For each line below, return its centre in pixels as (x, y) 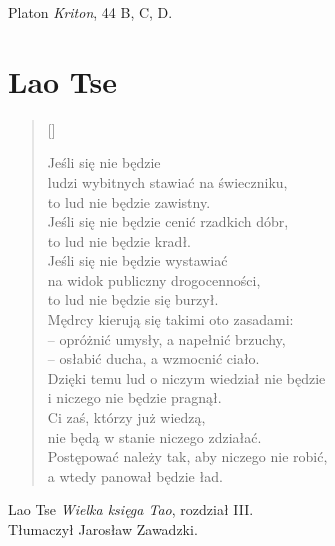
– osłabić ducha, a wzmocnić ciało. (153, 358)
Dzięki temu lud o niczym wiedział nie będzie (186, 377)
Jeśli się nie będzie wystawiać (137, 260)
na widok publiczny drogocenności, (154, 279)
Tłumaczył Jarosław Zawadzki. (103, 529)
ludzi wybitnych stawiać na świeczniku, (167, 181)
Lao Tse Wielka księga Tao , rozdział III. (131, 509)
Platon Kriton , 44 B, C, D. (90, 12)
